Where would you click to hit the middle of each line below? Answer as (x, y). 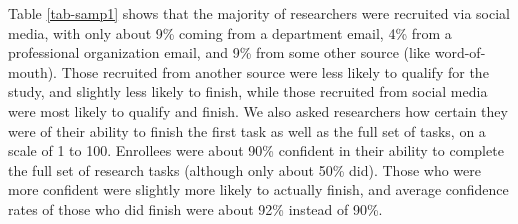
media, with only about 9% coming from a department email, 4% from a (230, 32)
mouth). (33, 71)
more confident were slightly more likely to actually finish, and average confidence (258, 189)
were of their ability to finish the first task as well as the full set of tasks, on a (247, 130)
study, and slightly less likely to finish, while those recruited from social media (248, 91)
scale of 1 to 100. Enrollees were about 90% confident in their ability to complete (256, 150)
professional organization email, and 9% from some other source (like (219, 52)
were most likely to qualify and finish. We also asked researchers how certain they (258, 110)
